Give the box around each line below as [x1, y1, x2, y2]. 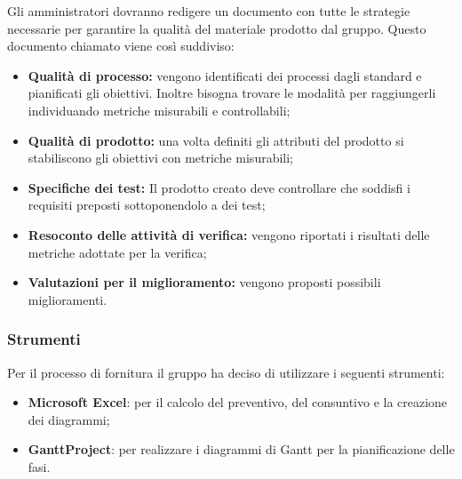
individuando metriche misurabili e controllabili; [28, 100, 291, 119]
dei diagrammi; [28, 410, 110, 428]
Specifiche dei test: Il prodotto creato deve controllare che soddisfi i [28, 178, 410, 196]
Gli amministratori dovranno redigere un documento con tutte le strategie [7, 2, 410, 20]
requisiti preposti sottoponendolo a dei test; [28, 196, 266, 214]
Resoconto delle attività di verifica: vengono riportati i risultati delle [28, 225, 430, 243]
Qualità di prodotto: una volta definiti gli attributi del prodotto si [28, 131, 404, 149]
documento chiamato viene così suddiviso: [7, 36, 235, 55]
